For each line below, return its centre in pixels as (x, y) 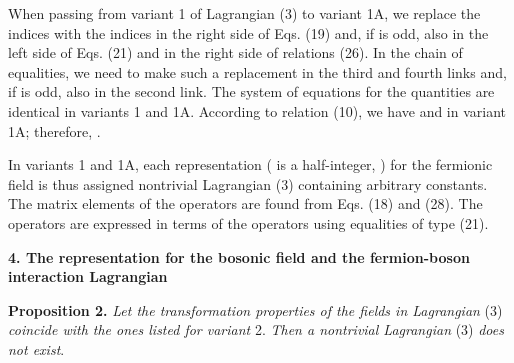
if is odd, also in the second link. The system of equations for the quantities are (251, 91)
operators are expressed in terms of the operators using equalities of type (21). (248, 222)
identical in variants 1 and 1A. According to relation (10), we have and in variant (257, 110)
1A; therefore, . (54, 130)
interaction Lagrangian (88, 276)
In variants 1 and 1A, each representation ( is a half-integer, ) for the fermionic (250, 164)
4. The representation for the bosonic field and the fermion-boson (239, 256)
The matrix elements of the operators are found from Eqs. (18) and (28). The (245, 203)
